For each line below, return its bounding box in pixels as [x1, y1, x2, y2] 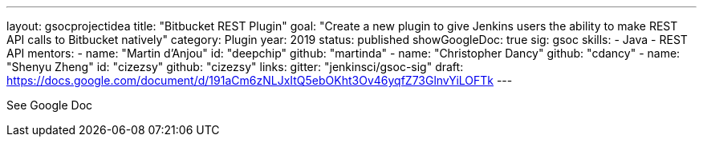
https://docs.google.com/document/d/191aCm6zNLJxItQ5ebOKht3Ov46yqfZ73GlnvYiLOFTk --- [6, 73, 513, 87]
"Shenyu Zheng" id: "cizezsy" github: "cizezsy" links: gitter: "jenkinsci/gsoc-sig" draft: [6, 60, 464, 73]
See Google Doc [6, 98, 93, 112]
